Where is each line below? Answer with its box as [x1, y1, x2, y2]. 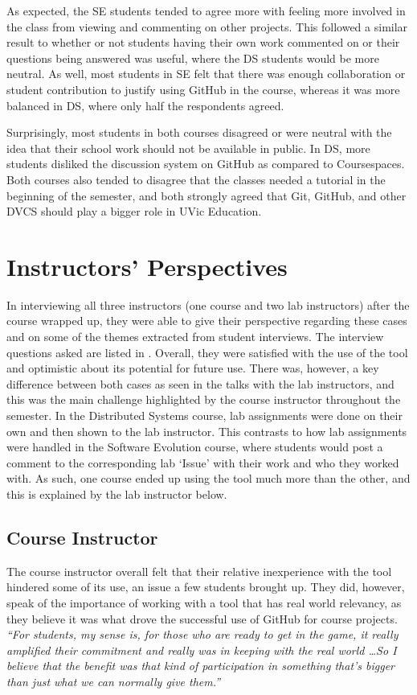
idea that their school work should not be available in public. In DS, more [6, 139, 370, 156]
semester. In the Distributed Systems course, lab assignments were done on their [6, 407, 403, 423]
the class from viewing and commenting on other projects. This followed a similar [6, 18, 408, 35]
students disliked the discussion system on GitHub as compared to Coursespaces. [6, 155, 405, 172]
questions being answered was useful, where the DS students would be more [6, 49, 379, 66]
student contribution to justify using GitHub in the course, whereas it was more [6, 80, 400, 97]
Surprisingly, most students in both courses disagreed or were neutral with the [6, 124, 392, 141]
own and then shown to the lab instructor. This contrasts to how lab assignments [6, 422, 407, 439]
